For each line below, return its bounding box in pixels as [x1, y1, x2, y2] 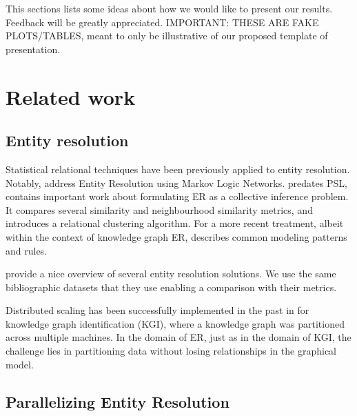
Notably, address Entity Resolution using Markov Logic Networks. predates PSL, [6, 175, 347, 190]
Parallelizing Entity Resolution [6, 390, 229, 412]
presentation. [6, 41, 61, 56]
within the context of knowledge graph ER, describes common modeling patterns [6, 229, 347, 244]
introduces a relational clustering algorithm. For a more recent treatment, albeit [6, 216, 344, 230]
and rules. [6, 243, 48, 257]
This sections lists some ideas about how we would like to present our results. [6, 1, 333, 15]
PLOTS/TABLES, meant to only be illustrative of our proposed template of [6, 28, 328, 43]
